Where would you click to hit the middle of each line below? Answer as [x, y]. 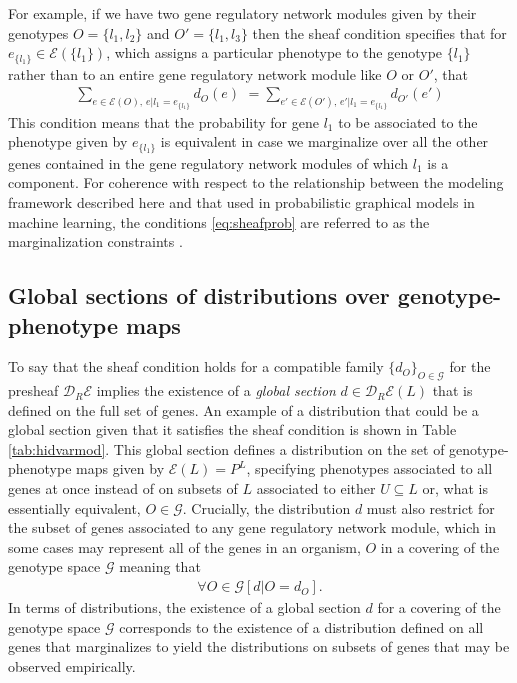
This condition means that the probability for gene [163, 121]
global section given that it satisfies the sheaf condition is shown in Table [232, 429]
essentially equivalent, [74, 507]
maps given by [120, 468]
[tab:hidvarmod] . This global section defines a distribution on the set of [226, 448]
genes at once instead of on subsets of [123, 488]
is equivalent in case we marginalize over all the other [324, 141]
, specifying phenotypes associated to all [369, 468]
